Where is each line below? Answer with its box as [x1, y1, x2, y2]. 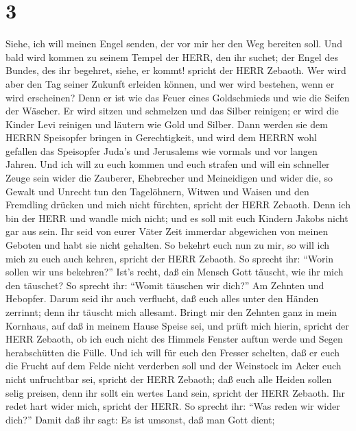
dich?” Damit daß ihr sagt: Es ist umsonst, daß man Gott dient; [5, 412, 275, 426]
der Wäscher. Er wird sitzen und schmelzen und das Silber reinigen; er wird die [5, 103, 339, 118]
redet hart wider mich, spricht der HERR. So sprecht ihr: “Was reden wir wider [5, 399, 340, 413]
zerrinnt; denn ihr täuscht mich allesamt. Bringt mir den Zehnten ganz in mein [5, 305, 337, 319]
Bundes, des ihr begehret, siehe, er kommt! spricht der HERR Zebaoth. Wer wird [5, 63, 346, 77]
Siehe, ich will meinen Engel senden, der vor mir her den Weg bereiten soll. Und [5, 36, 342, 51]
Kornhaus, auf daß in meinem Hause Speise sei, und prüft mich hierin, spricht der [5, 318, 349, 332]
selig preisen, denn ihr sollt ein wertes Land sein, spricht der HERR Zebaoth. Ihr [5, 385, 345, 399]
